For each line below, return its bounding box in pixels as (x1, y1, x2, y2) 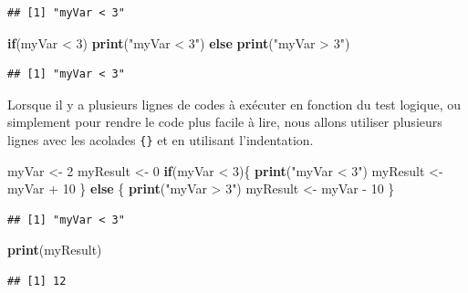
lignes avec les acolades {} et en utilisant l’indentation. (7, 130, 314, 149)
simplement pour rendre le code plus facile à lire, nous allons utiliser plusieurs (7, 112, 442, 131)
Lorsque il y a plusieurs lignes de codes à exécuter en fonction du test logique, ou (7, 94, 461, 113)
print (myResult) (7, 240, 102, 259)
